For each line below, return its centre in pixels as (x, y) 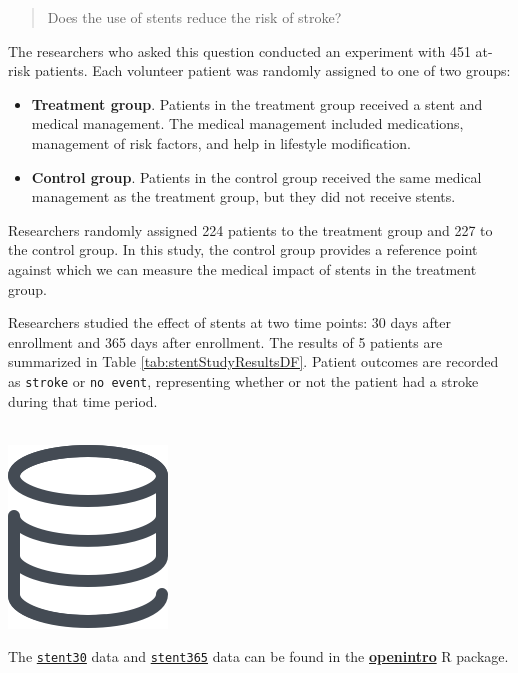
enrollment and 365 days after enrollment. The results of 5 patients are (225, 341)
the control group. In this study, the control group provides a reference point (243, 249)
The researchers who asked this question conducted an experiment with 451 (239, 50)
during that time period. (83, 400)
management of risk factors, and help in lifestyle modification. (221, 142)
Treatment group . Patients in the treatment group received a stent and (257, 103)
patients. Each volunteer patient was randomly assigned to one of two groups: (272, 70)
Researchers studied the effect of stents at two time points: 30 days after (229, 322)
